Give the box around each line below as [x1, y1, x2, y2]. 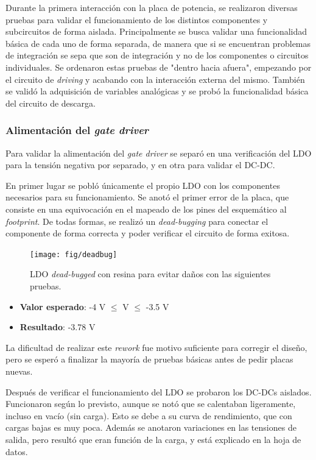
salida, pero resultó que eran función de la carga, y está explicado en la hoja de [5, 433, 301, 445]
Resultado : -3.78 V [19, 320, 96, 333]
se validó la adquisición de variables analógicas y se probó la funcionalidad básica [5, 85, 309, 97]
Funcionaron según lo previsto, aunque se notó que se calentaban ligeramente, [5, 397, 296, 410]
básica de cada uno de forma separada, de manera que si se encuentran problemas [5, 37, 311, 49]
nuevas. [5, 364, 33, 377]
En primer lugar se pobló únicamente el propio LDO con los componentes [5, 179, 280, 191]
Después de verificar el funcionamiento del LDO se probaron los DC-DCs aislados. [5, 385, 312, 398]
